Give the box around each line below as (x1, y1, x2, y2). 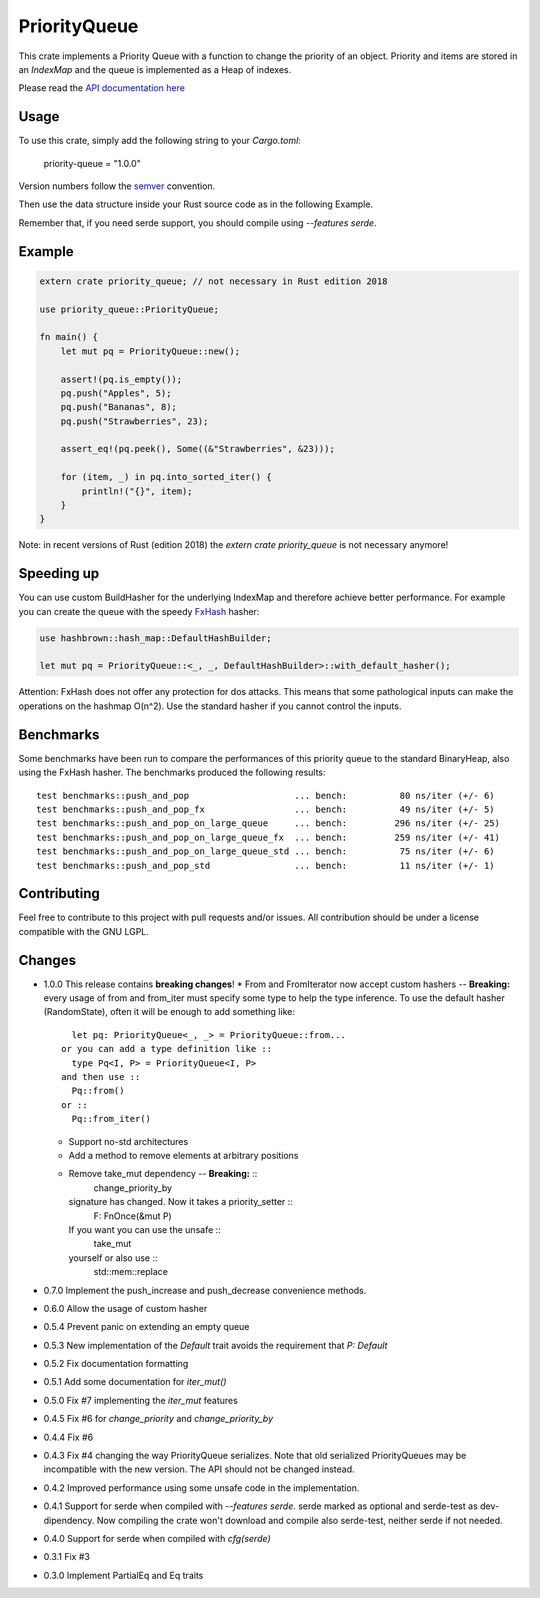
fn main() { (39, 331, 99, 343)
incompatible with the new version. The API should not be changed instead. (43, 1463, 355, 1475)
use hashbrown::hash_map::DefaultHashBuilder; (39, 632, 272, 644)
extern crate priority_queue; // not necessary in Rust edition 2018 (39, 275, 388, 287)
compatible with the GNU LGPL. (18, 925, 150, 937)
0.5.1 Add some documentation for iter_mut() (43, 1376, 227, 1388)
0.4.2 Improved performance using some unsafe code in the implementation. (43, 1481, 360, 1494)
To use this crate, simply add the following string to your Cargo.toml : (18, 135, 302, 147)
